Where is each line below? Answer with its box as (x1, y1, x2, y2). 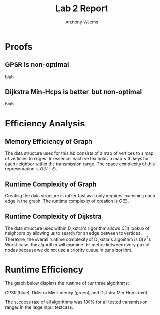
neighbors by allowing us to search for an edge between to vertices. (5, 231, 142, 236)
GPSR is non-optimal (5, 61, 69, 69)
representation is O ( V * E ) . (5, 166, 57, 171)
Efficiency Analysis (5, 118, 85, 129)
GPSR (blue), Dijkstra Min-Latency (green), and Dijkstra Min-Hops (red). (5, 289, 149, 295)
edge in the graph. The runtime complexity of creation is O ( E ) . (5, 198, 129, 204)
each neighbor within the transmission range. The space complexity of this (5, 161, 155, 167)
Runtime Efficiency (5, 264, 84, 275)
